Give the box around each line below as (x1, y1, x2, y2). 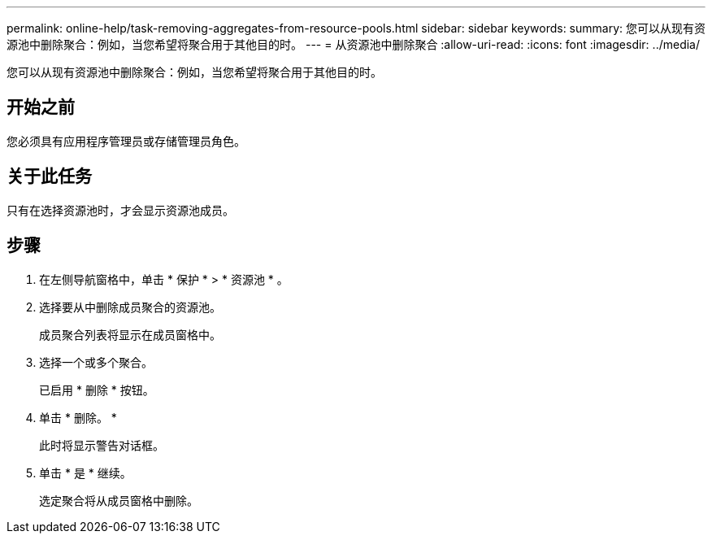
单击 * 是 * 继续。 (39, 465, 132, 480)
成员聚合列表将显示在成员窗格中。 (39, 327, 221, 342)
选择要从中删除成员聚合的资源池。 (39, 299, 221, 314)
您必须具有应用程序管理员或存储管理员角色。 (7, 133, 245, 148)
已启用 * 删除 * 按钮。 (39, 382, 154, 397)
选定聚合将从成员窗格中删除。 (39, 493, 198, 507)
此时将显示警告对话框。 (39, 438, 164, 452)
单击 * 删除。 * (39, 410, 117, 425)
